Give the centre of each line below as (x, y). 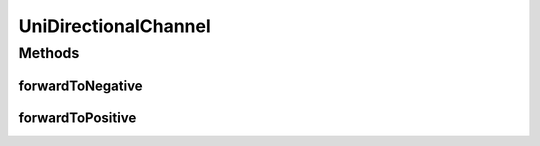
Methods (49, 53)
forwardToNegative (81, 85)
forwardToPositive (77, 117)
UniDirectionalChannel (115, 26)
